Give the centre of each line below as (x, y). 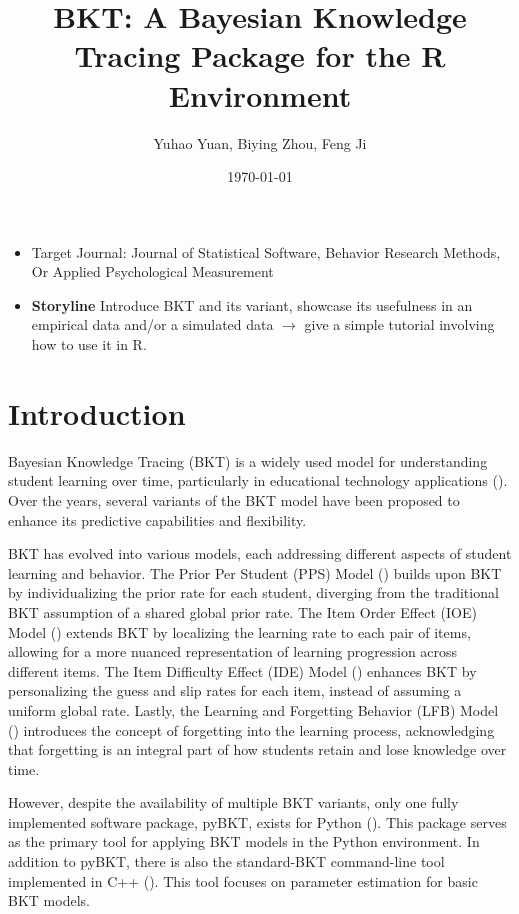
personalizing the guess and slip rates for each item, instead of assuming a (235, 690)
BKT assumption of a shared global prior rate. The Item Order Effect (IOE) (242, 611)
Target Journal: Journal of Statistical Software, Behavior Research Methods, (266, 251)
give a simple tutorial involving (399, 324)
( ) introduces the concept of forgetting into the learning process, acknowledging (251, 729)
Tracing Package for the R (260, 55)
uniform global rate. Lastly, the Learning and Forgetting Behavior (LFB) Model (253, 709)
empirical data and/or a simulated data (152, 324)
